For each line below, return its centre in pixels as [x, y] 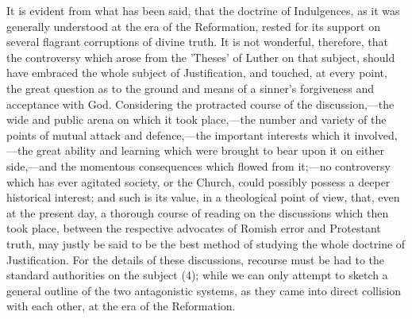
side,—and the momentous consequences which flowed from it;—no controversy [198, 165]
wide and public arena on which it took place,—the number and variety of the [196, 119]
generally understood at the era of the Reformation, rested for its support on [193, 26]
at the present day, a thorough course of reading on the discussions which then [198, 212]
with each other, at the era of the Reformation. [121, 306]
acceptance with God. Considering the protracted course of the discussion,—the [200, 104]
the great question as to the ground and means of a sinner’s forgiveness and [191, 88]
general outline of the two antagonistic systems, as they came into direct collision [204, 290]
